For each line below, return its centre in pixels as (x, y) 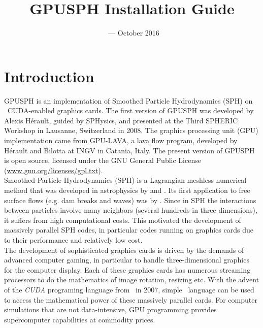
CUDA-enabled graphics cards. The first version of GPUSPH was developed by (130, 110)
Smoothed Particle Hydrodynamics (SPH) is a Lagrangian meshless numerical (125, 180)
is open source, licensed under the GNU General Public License (103, 160)
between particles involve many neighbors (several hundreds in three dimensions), (131, 210)
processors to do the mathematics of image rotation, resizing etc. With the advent (132, 280)
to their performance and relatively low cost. (73, 239)
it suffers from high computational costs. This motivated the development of (123, 220)
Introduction (49, 76)
